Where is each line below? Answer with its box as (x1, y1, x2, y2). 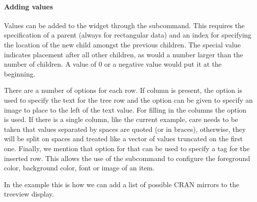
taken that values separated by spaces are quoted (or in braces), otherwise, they (4, 123, 246, 134)
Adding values (4, 1, 53, 11)
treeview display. (4, 189, 54, 199)
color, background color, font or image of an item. (4, 162, 155, 173)
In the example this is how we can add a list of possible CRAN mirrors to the (4, 179, 239, 189)
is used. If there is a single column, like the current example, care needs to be (4, 114, 238, 124)
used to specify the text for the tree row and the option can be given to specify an (4, 94, 253, 105)
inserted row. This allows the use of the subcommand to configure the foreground (4, 153, 250, 163)
